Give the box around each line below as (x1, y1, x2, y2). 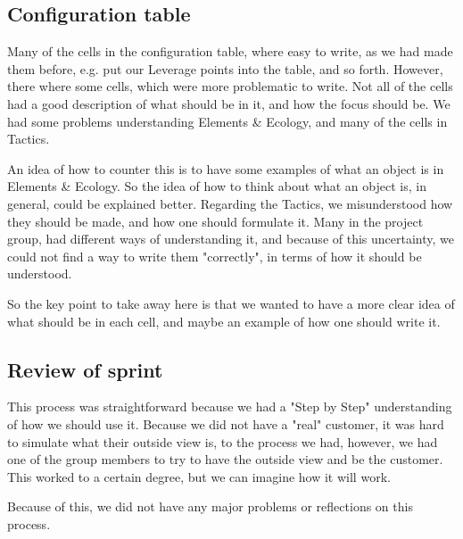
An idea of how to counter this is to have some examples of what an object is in (7, 159, 444, 178)
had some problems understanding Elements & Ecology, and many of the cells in (7, 112, 448, 130)
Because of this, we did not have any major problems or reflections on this (7, 497, 413, 516)
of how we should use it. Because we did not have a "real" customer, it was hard (7, 414, 444, 433)
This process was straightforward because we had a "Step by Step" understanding (7, 397, 452, 416)
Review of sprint (7, 355, 163, 383)
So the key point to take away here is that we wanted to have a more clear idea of (7, 294, 455, 312)
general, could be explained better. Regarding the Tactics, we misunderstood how (7, 194, 453, 212)
